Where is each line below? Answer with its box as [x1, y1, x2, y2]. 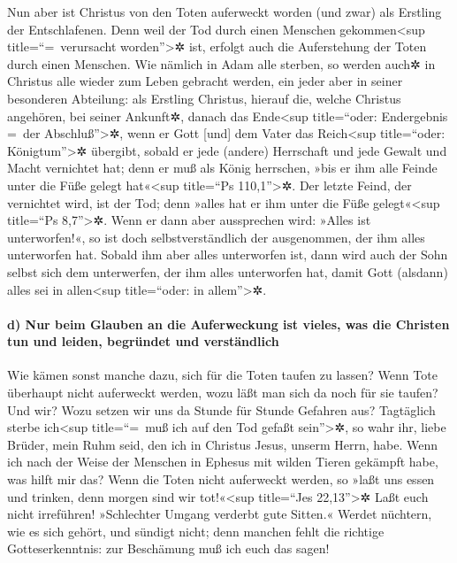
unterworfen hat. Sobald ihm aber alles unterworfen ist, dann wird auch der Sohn [7, 245, 448, 264]
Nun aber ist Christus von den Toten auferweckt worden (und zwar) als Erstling [7, 3, 442, 20]
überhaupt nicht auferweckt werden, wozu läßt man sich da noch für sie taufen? [7, 383, 438, 402]
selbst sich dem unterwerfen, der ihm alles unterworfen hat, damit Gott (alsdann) [7, 262, 448, 281]
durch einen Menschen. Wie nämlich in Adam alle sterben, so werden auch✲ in [7, 54, 436, 73]
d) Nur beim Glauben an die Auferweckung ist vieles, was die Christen [7, 314, 450, 333]
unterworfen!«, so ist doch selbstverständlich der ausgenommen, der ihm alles [7, 228, 425, 246]
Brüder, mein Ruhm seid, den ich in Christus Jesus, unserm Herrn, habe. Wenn [7, 435, 438, 453]
